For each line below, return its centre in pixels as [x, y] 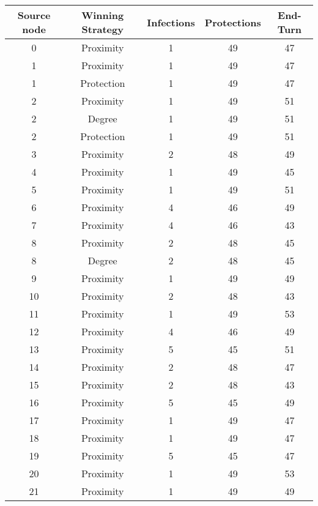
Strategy [102, 29]
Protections [233, 22]
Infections [171, 22]
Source [34, 15]
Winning [103, 15]
